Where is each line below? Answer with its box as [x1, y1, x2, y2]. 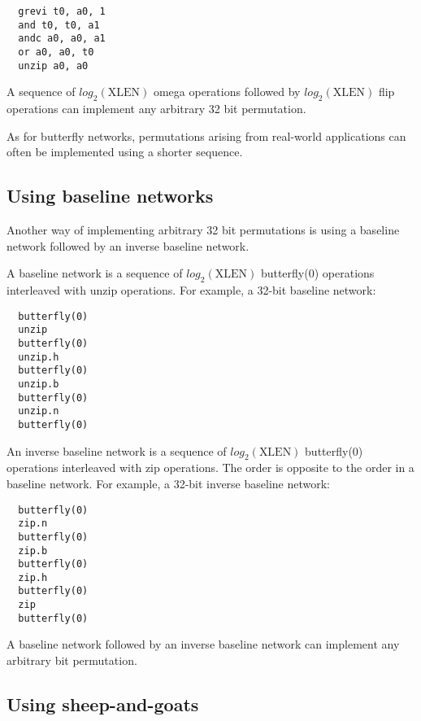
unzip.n [18, 405, 59, 417]
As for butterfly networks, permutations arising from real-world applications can [7, 127, 406, 144]
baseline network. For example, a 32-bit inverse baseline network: [7, 474, 331, 492]
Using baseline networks [7, 183, 214, 208]
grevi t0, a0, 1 [18, 6, 106, 17]
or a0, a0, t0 [18, 46, 94, 58]
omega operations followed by [153, 83, 301, 100]
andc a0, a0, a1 [18, 33, 106, 45]
